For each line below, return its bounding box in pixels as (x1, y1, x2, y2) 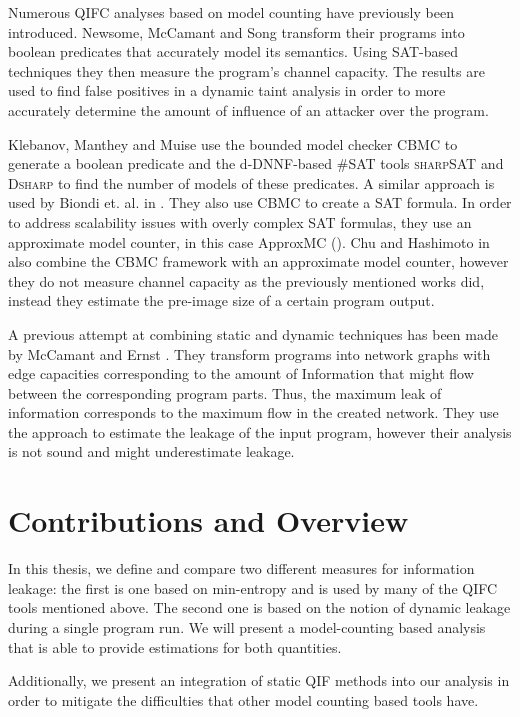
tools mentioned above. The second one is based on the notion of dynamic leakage (8, 597, 511, 618)
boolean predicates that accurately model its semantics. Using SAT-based (8, 41, 459, 62)
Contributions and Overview (8, 500, 409, 541)
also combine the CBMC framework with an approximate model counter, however (8, 251, 509, 272)
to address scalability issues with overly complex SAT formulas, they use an (8, 211, 472, 232)
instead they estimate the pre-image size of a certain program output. (8, 290, 435, 311)
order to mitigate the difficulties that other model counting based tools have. (8, 689, 479, 710)
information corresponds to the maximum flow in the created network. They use (8, 402, 499, 423)
